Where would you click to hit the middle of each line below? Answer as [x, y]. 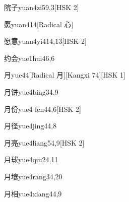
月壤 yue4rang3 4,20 [33, 176]
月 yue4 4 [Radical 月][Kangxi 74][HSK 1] [65, 75]
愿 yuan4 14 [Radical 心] [39, 24]
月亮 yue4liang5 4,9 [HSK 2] [44, 142]
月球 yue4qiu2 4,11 [31, 159]
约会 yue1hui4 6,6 [29, 58]
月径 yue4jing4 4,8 [30, 126]
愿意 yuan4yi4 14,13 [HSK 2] [45, 41]
